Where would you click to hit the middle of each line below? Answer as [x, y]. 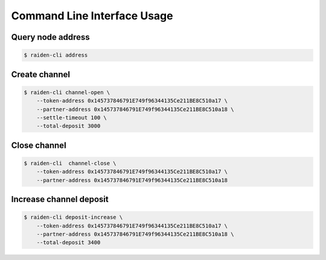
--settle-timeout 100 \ [72, 117]
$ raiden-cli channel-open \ [67, 92]
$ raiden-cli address [56, 55]
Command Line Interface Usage [92, 16]
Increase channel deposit [60, 199]
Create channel [41, 75]
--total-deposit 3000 [69, 126]
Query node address [50, 37]
